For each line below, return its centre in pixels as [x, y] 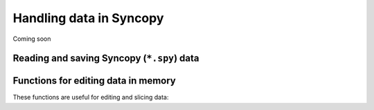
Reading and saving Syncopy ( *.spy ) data [106, 58]
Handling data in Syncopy [88, 18]
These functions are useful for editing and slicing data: [91, 98]
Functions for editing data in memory [95, 81]
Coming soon [32, 39]
